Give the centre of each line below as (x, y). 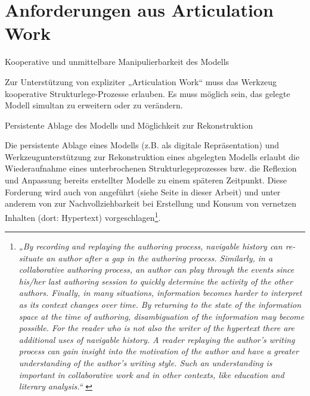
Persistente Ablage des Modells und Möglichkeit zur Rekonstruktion (129, 125)
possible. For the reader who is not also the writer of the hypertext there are (157, 328)
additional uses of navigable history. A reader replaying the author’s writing (157, 339)
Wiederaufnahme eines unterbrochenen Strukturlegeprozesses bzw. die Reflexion (151, 168)
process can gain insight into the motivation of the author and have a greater (159, 351)
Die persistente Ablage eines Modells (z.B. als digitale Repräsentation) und (142, 145)
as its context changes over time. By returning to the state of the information (160, 305)
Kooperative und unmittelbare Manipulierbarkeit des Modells (117, 62)
